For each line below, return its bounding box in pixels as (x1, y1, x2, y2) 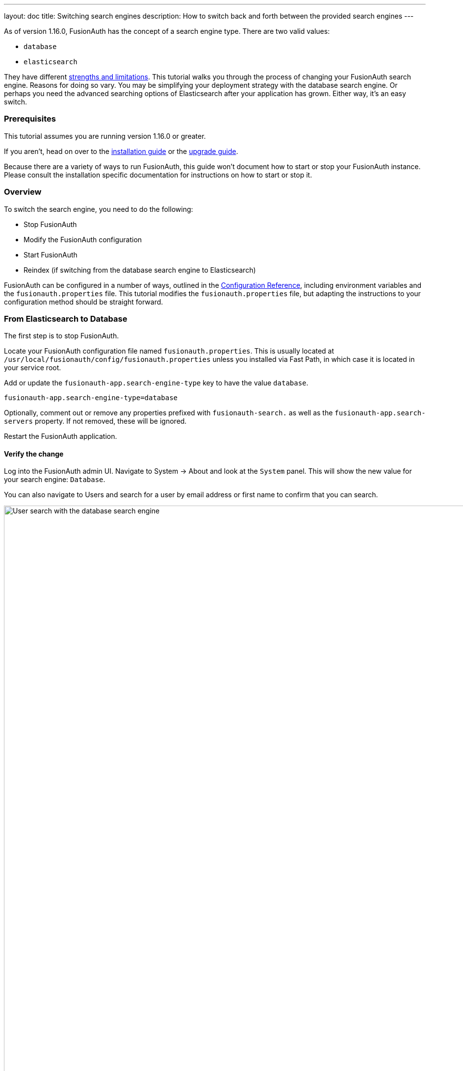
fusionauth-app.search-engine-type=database (4, 394, 178, 402)
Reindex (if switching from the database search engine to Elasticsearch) (24, 265, 256, 274)
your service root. (4, 363, 61, 372)
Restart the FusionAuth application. (4, 432, 117, 441)
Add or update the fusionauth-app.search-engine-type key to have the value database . (4, 379, 309, 387)
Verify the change (4, 449, 64, 458)
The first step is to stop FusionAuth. (4, 331, 119, 340)
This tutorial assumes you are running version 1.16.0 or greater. (4, 131, 206, 140)
